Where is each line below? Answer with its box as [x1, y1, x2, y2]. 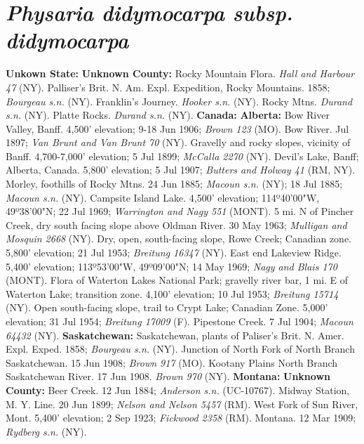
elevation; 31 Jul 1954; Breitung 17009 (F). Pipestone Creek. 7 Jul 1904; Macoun [6, 314, 353, 328]
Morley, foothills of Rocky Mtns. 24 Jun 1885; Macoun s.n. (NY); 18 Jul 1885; [6, 176, 343, 191]
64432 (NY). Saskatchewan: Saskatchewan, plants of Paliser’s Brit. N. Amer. [6, 327, 344, 342]
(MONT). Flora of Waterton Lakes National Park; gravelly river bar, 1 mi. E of [6, 273, 349, 287]
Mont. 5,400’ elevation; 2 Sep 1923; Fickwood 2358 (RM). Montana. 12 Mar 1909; [6, 410, 356, 425]
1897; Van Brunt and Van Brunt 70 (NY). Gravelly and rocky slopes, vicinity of [6, 135, 351, 150]
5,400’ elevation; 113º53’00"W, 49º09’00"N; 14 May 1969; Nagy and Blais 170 [6, 259, 337, 273]
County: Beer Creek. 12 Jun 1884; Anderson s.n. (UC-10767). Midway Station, [6, 382, 350, 397]
